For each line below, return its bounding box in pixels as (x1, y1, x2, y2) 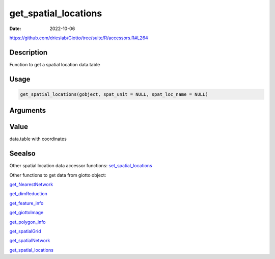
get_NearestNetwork (9, 182, 53, 188)
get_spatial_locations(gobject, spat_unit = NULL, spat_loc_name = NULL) (20, 91, 208, 97)
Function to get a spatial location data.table (9, 61, 100, 67)
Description (9, 48, 48, 57)
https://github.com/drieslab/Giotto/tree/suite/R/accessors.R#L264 (9, 35, 149, 41)
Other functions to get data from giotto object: (9, 172, 106, 178)
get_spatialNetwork (9, 238, 50, 244)
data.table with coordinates (9, 136, 67, 142)
